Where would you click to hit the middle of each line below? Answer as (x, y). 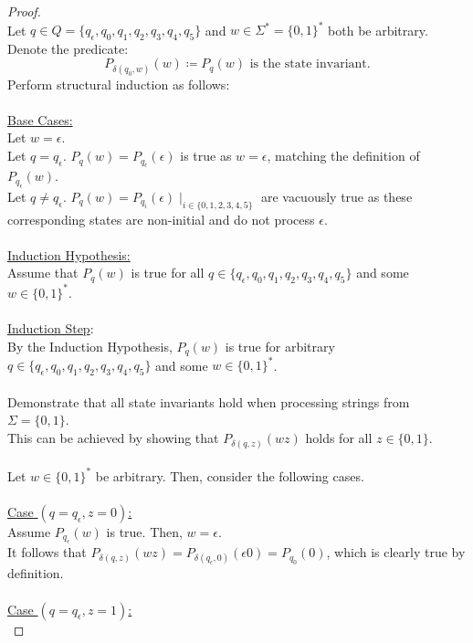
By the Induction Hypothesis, (90, 346)
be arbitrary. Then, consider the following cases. (230, 475)
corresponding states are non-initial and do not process (161, 219)
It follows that (47, 552)
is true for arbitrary (280, 346)
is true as (206, 156)
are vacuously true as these (336, 196)
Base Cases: (40, 119)
